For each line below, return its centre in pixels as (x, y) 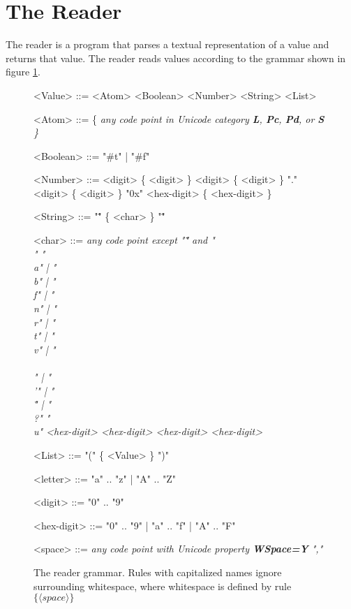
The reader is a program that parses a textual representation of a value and (167, 44)
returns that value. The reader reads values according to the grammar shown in (176, 58)
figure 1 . (23, 72)
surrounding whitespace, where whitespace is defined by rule (163, 586)
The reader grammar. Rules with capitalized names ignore (158, 572)
